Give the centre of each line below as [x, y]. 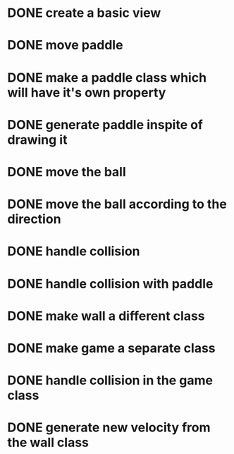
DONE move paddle [65, 45]
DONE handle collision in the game [110, 380]
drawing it [37, 140]
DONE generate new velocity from [109, 428]
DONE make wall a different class [106, 316]
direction [34, 219]
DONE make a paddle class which [107, 77]
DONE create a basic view [84, 13]
